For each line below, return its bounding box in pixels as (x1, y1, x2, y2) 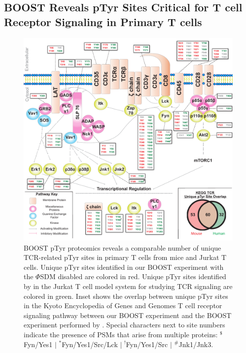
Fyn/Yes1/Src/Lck (62, 339, 118, 349)
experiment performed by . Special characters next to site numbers (24, 320, 225, 330)
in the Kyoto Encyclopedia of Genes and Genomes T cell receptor (24, 300, 222, 311)
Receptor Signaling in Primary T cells (4, 14, 202, 29)
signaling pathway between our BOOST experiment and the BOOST (24, 310, 232, 320)
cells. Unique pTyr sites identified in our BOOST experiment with (24, 261, 224, 272)
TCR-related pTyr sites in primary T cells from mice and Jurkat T (24, 252, 227, 262)
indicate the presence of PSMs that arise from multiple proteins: (24, 329, 218, 339)
